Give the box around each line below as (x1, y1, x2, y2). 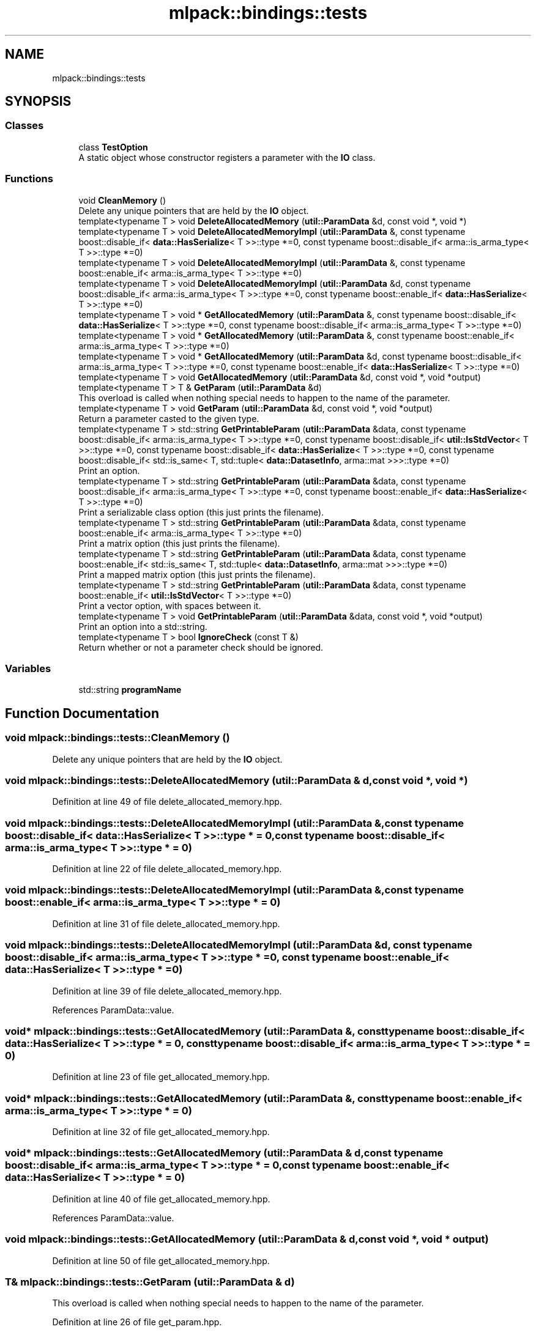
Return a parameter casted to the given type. (78, 413, 259, 424)
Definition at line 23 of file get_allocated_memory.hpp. (52, 1071, 270, 1082)
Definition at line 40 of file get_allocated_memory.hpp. (52, 1193, 270, 1204)
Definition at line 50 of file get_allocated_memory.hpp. (52, 1255, 270, 1266)
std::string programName (78, 684, 182, 695)
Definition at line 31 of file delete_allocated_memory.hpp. (52, 918, 280, 929)
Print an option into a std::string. (78, 621, 207, 632)
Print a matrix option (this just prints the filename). (78, 538, 280, 549)
